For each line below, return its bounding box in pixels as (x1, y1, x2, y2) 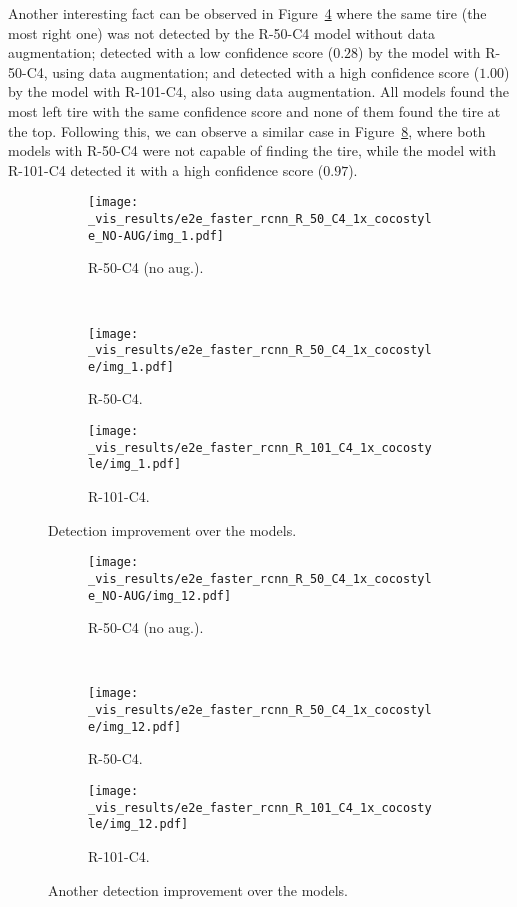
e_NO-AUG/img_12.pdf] (88, 588, 232, 603)
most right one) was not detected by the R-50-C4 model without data (8, 22, 435, 43)
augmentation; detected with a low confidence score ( (8, 42, 334, 63)
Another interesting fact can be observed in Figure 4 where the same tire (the (8, 3, 487, 23)
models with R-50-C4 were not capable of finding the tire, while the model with (8, 140, 496, 161)
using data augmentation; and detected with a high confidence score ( (52, 61, 480, 82)
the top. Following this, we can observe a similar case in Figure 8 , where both (8, 120, 486, 141)
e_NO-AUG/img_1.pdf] (88, 228, 225, 243)
